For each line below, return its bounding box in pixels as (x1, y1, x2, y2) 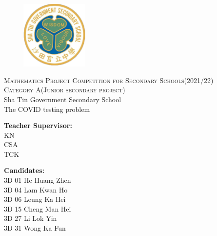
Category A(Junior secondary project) (4, 85, 125, 95)
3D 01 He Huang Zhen (4, 175, 71, 185)
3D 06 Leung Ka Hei (4, 194, 66, 204)
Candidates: (4, 165, 45, 175)
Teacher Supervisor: (4, 120, 72, 130)
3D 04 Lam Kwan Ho (4, 184, 68, 194)
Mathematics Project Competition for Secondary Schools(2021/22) (4, 75, 214, 85)
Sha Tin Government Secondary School (4, 94, 121, 104)
